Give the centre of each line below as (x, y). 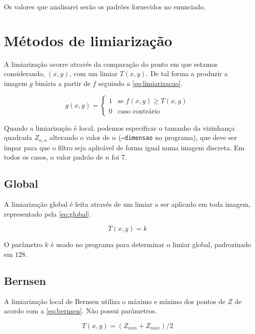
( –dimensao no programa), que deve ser (178, 137)
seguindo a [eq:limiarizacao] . (140, 83)
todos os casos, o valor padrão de (53, 157)
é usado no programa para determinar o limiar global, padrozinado (151, 244)
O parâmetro (23, 244)
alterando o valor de (80, 137)
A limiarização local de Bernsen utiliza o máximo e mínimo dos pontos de (115, 301)
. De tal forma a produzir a (187, 73)
